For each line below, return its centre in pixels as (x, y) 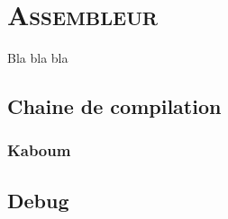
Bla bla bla (38, 58)
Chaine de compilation (114, 106)
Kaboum (39, 150)
